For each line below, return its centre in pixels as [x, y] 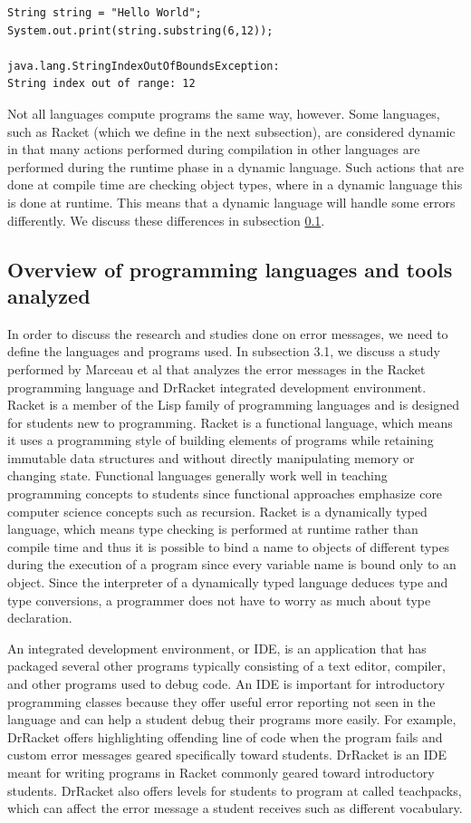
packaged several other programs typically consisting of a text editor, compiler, [226, 666]
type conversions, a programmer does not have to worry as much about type [219, 600]
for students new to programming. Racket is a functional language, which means [230, 422]
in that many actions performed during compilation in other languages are [214, 149]
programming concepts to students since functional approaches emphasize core [225, 494]
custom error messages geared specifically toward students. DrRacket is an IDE [227, 755]
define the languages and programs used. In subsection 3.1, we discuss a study [224, 351]
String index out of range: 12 [101, 84]
